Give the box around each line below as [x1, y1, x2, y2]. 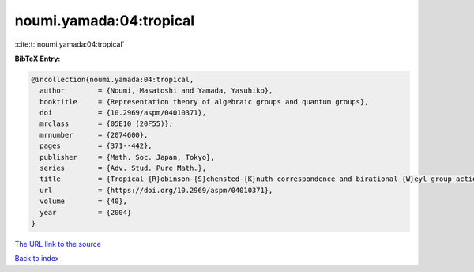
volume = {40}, [39, 197, 128, 206]
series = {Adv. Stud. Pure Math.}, [39, 164, 207, 173]
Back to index [14, 254, 59, 263]
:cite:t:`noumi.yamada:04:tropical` [14, 40, 125, 49]
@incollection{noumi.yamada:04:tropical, [31, 75, 194, 84]
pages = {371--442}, [39, 142, 153, 150]
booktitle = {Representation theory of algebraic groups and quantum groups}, [39, 97, 369, 106]
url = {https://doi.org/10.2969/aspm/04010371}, [39, 186, 273, 195]
